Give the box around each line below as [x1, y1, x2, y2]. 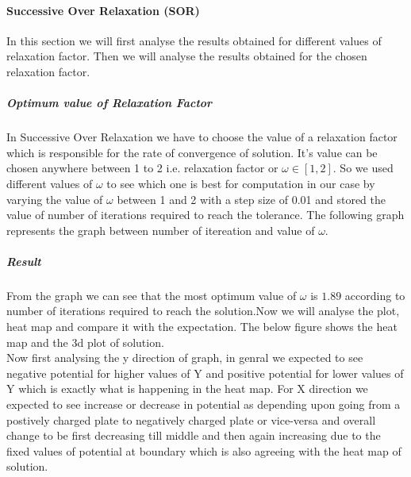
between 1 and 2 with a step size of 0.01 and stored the [117, 190, 386, 207]
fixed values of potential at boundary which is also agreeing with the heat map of [6, 442, 401, 459]
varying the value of [6, 190, 103, 207]
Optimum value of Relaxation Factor [6, 94, 213, 111]
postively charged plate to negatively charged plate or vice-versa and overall [6, 411, 376, 428]
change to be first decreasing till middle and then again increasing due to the [6, 427, 381, 444]
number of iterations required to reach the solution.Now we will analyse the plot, [6, 302, 400, 319]
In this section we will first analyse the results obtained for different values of [6, 32, 382, 48]
